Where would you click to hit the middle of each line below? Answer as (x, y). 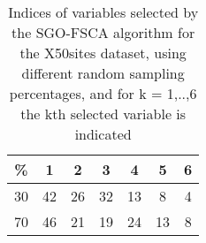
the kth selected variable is (103, 114)
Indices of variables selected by (103, 12)
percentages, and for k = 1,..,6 (103, 93)
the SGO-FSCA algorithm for (103, 32)
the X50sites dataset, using (103, 53)
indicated (103, 134)
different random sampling (103, 73)
